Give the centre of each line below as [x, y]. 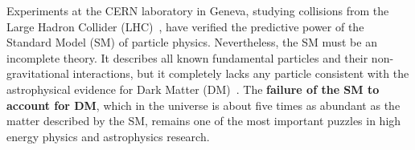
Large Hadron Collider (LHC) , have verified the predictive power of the [185, 26]
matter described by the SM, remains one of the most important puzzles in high [204, 121]
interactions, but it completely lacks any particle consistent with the [241, 73]
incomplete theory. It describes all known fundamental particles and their [187, 57]
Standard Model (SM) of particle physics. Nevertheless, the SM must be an [192, 42]
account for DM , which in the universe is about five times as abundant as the [203, 105]
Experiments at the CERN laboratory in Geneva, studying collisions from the [198, 10]
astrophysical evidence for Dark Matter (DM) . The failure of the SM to [193, 89]
